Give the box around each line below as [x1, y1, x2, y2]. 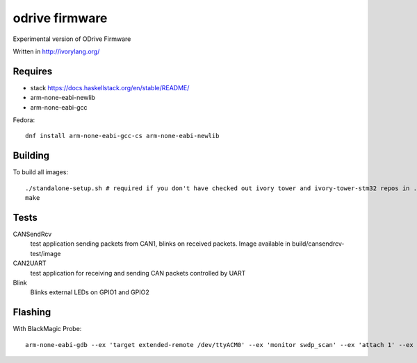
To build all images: [13, 168, 69, 176]
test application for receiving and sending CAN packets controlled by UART [30, 269, 246, 277]
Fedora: [13, 116, 35, 124]
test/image [30, 249, 61, 258]
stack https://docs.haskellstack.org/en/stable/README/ [30, 83, 190, 92]
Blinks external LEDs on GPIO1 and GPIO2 [30, 288, 149, 296]
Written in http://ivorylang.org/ [13, 47, 100, 56]
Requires [13, 65, 53, 77]
